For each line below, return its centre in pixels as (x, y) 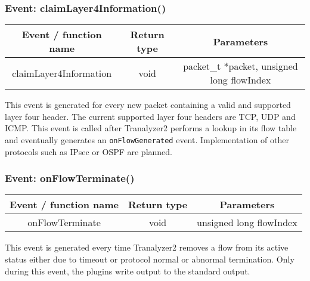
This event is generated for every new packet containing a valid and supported (148, 105)
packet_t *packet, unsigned (241, 66)
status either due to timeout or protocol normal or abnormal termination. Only (150, 259)
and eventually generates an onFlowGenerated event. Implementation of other (147, 140)
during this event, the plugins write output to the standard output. (128, 271)
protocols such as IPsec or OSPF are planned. (89, 151)
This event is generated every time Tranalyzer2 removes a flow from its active (147, 247)
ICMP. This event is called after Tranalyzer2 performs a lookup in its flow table (151, 128)
